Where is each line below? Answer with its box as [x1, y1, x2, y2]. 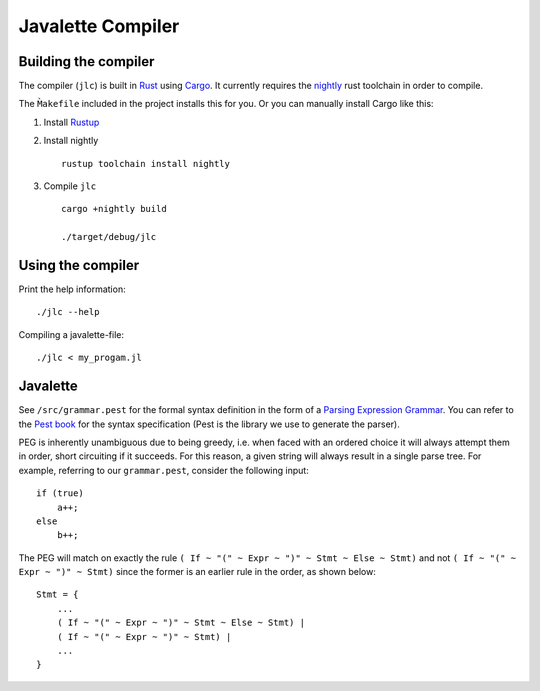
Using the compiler [18, 257, 140, 274]
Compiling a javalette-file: [18, 328, 125, 340]
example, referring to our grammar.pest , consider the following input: [18, 464, 309, 476]
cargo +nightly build [61, 203, 167, 215]
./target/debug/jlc [61, 231, 157, 243]
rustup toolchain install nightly [61, 158, 230, 169]
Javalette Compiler [18, 15, 180, 37]
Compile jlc [43, 180, 97, 192]
